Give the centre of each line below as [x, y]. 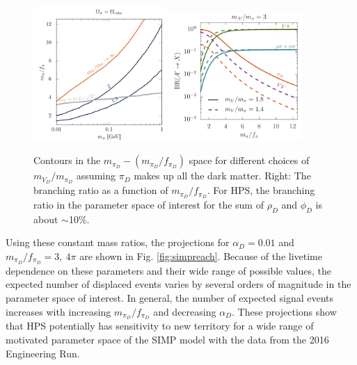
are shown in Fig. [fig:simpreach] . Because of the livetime [201, 255]
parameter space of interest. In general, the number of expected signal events [170, 297]
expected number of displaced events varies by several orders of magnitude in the [178, 284]
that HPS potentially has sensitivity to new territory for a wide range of [160, 326]
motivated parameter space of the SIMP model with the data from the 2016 [167, 339]
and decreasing [185, 311]
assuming [96, 176]
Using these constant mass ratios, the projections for [118, 242]
